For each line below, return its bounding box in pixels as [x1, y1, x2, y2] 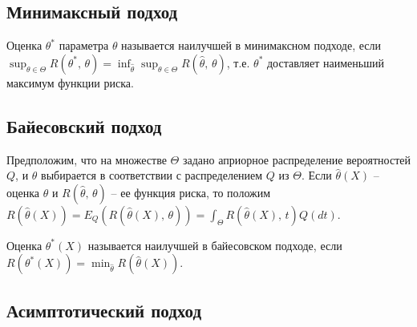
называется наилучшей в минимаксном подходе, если [121, 37, 382, 54]
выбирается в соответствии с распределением [41, 167, 263, 184]
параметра [59, 37, 109, 54]
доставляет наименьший [266, 54, 384, 71]
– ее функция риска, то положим [111, 184, 271, 200]
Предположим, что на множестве [6, 151, 167, 168]
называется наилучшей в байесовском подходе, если [87, 236, 342, 253]
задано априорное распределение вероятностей [182, 151, 411, 168]
